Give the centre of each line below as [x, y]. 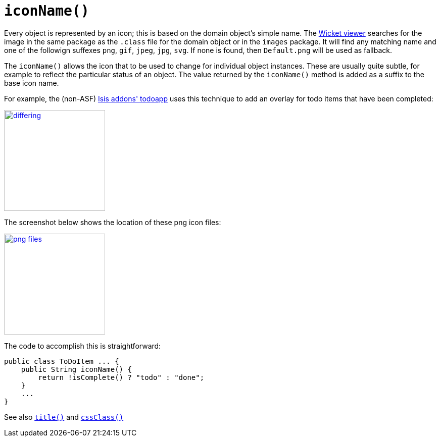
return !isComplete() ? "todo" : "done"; [121, 377]
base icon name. [32, 83]
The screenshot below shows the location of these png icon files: [113, 222]
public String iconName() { [76, 369]
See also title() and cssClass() [64, 417]
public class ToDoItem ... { [62, 361]
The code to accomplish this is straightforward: [83, 346]
